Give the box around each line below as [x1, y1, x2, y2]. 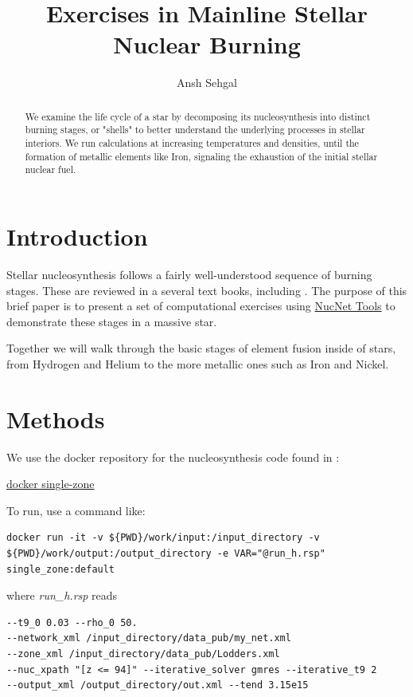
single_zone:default [6, 563, 115, 575]
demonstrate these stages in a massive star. [6, 313, 217, 329]
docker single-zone [6, 475, 95, 492]
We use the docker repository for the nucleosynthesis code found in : [6, 448, 340, 465]
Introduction [6, 219, 148, 252]
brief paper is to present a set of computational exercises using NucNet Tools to [6, 297, 395, 314]
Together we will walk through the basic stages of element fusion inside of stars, [6, 340, 396, 356]
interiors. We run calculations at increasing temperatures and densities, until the [25, 136, 359, 150]
